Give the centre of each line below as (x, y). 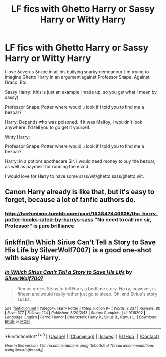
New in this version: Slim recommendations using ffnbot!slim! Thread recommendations (80, 345)
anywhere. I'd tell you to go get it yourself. (48, 127)
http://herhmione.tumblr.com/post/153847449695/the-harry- (82, 214)
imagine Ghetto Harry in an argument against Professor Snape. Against (77, 77)
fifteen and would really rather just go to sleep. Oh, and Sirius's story (87, 294)
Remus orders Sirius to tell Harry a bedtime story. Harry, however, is (86, 288)
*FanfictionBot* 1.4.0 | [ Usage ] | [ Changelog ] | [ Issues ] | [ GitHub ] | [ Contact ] (82, 336)
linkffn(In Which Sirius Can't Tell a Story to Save (81, 242)
